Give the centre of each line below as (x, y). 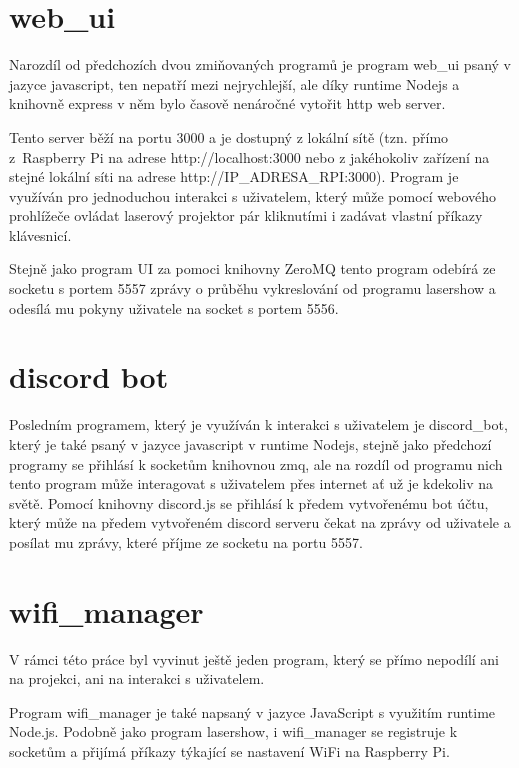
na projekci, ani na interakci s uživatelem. (137, 678)
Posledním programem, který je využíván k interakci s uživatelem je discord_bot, (258, 424)
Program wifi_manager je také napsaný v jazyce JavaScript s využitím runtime (252, 711)
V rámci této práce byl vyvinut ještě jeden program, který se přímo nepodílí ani (254, 658)
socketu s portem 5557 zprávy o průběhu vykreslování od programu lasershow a (252, 288)
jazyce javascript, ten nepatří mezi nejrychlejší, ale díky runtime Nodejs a (234, 83)
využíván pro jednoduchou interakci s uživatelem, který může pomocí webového (253, 195)
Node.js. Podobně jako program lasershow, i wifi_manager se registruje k (233, 731)
